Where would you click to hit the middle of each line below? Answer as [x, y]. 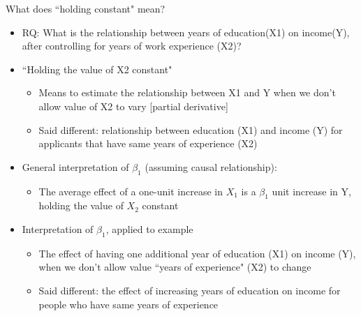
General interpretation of [75, 166]
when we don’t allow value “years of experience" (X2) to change [175, 267]
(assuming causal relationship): [211, 166]
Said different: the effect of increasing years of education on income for [190, 290]
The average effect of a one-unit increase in [131, 191]
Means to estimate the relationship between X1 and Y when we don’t [187, 92]
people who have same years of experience [128, 304]
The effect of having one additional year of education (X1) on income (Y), [197, 253]
